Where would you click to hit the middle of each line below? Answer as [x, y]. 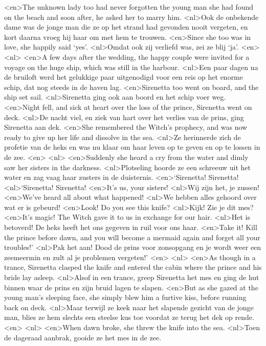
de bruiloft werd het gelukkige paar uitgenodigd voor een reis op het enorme [124, 77]
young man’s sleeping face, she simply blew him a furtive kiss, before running [125, 297]
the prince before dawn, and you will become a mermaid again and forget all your [132, 237]
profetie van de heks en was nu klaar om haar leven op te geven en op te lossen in [132, 147]
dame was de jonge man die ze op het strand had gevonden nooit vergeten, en [126, 27]
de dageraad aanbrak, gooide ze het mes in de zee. [83, 337]
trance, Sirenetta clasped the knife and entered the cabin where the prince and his [133, 267]
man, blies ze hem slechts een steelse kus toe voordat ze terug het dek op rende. [129, 317]
